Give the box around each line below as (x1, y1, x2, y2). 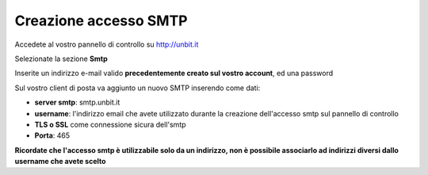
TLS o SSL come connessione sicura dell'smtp (34, 120, 186, 129)
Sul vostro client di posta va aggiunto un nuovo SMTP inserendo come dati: (14, 83, 261, 93)
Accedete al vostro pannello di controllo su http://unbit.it (14, 40, 199, 49)
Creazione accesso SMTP (14, 12, 188, 29)
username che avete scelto (14, 157, 106, 166)
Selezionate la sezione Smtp (14, 54, 109, 63)
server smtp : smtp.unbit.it (34, 97, 120, 107)
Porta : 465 (34, 131, 71, 140)
